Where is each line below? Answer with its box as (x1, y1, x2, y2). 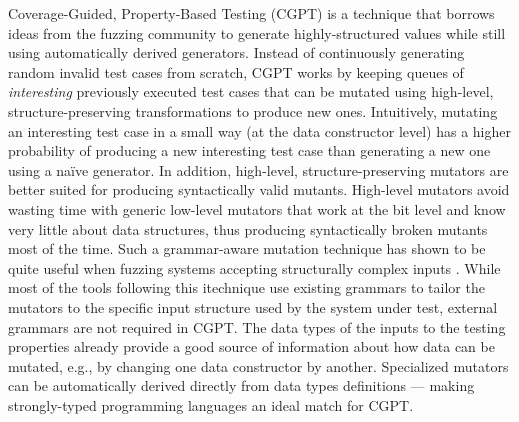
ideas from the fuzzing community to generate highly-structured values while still (8, 22, 506, 43)
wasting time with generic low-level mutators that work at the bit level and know (8, 198, 506, 219)
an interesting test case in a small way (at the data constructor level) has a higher (8, 120, 512, 141)
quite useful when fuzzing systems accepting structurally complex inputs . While (8, 257, 501, 278)
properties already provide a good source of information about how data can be (8, 336, 495, 357)
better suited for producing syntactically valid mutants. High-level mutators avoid (8, 179, 510, 200)
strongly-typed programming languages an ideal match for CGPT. (8, 394, 414, 415)
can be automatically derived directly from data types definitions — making (8, 375, 475, 396)
